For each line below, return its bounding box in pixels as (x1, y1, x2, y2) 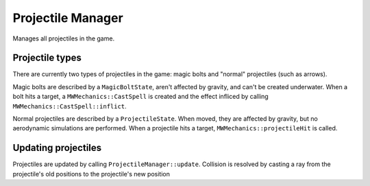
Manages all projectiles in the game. (12, 34, 115, 43)
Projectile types (12, 52, 82, 64)
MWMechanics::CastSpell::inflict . (12, 102, 127, 110)
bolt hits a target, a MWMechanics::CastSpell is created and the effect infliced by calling (12, 93, 269, 101)
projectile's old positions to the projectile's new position (12, 170, 171, 178)
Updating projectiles (12, 142, 102, 154)
